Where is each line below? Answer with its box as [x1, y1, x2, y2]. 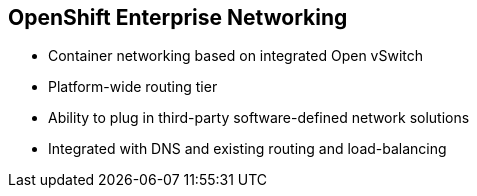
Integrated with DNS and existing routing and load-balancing [48, 140, 447, 158]
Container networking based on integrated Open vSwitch [48, 47, 424, 65]
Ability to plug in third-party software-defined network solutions [48, 109, 470, 127]
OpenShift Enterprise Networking [8, 5, 348, 30]
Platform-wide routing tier [48, 78, 218, 96]
